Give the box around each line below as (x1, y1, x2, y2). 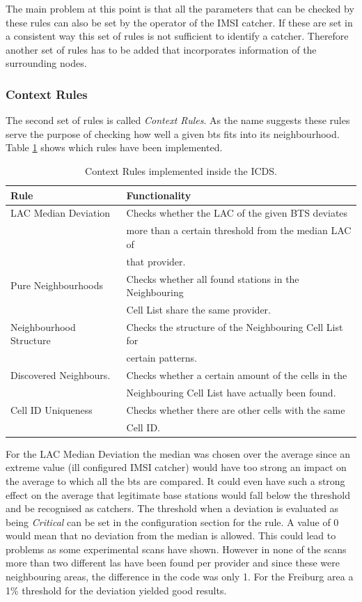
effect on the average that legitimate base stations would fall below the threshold (6, 487, 351, 502)
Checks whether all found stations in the (126, 271, 299, 286)
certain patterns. (126, 350, 197, 365)
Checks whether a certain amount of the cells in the (126, 368, 347, 383)
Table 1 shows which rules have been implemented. (6, 140, 223, 155)
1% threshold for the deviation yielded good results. (6, 582, 227, 597)
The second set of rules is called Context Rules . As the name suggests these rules (6, 113, 350, 128)
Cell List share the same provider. (126, 302, 271, 316)
